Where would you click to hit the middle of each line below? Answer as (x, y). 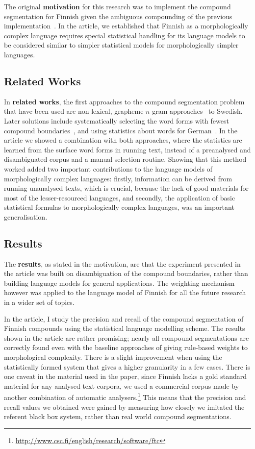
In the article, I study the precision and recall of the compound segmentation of (124, 318)
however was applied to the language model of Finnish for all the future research (125, 292)
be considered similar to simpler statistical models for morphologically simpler (121, 45)
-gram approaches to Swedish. (196, 111)
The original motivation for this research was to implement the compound (117, 6)
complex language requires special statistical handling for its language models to (125, 35)
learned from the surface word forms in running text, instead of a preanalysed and (127, 149)
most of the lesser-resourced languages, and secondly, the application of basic (120, 197)
